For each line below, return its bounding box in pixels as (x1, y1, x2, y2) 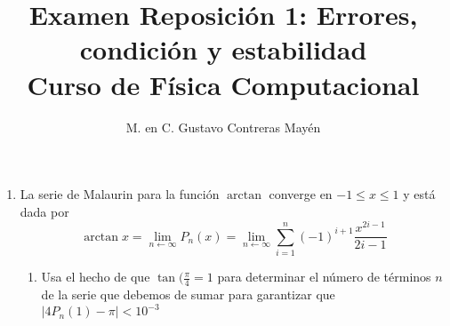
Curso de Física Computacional (27, 66, 420, 102)
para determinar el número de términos (217, 267, 431, 286)
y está (403, 185, 436, 203)
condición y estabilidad (79, 31, 367, 68)
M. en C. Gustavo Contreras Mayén (125, 117, 321, 136)
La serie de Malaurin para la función (20, 185, 220, 203)
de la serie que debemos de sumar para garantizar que (41, 284, 335, 303)
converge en (269, 185, 333, 203)
